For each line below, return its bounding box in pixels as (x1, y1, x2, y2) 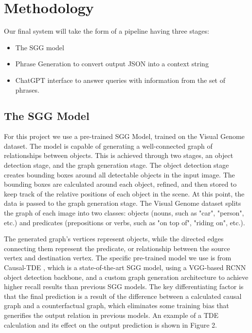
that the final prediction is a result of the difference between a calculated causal (4, 291, 242, 301)
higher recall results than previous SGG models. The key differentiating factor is (4, 281, 244, 292)
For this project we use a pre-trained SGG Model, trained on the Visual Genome (4, 131, 245, 141)
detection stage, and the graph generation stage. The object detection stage (4, 160, 229, 170)
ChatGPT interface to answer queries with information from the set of (15, 75, 226, 85)
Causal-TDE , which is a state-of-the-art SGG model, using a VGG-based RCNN (4, 262, 246, 273)
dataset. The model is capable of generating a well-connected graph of (4, 140, 213, 151)
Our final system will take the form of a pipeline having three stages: (4, 26, 209, 36)
